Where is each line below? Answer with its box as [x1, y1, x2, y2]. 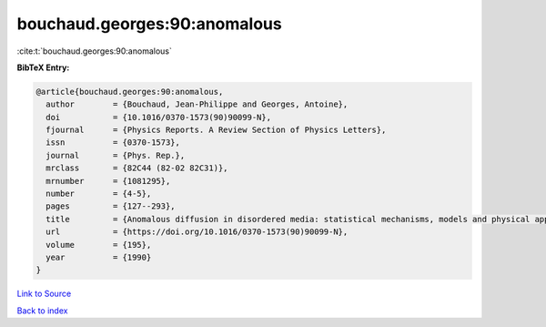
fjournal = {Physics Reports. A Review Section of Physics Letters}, [45, 125, 387, 136]
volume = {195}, [45, 240, 152, 250]
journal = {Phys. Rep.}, [45, 150, 186, 160]
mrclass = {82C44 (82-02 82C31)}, [45, 163, 228, 173]
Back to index [16, 305, 68, 316]
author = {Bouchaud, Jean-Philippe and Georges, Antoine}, [45, 99, 349, 109]
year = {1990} [45, 252, 152, 262]
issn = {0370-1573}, [45, 138, 181, 148]
